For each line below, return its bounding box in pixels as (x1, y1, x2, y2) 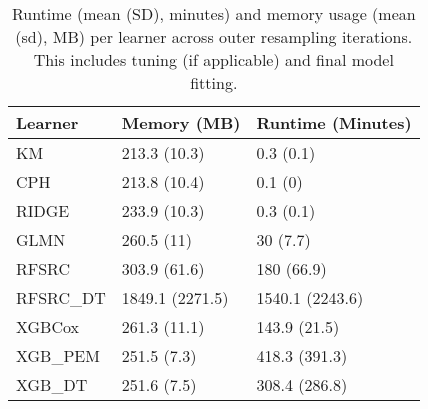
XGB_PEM (16, 344, 100, 367)
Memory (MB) (121, 111, 241, 134)
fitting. (190, 71, 238, 94)
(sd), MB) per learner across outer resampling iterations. (15, 25, 413, 48)
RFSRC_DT (16, 286, 106, 309)
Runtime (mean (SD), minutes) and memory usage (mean (11, 2, 416, 25)
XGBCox (16, 315, 79, 338)
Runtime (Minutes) (256, 111, 412, 134)
